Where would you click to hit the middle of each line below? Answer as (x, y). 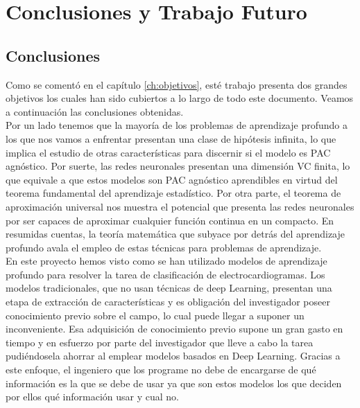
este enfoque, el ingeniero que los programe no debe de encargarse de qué (161, 370)
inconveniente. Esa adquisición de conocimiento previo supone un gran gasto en (174, 329)
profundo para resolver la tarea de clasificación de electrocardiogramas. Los (165, 274)
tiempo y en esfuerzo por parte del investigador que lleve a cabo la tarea (160, 342)
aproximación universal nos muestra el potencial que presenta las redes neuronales (180, 206)
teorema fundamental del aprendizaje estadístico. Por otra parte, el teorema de (173, 193)
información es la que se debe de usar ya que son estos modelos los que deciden (174, 383)
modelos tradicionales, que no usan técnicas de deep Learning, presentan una (169, 288)
